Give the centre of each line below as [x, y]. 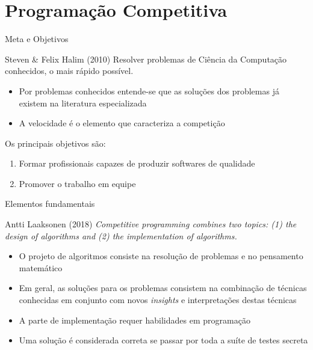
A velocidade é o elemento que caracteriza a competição [122, 123]
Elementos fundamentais [50, 204]
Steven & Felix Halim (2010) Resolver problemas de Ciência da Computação [146, 59]
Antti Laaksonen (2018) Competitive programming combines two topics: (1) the [151, 224]
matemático [41, 267]
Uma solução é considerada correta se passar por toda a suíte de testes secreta [163, 340]
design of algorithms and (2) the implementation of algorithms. [121, 235]
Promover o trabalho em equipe [77, 183]
